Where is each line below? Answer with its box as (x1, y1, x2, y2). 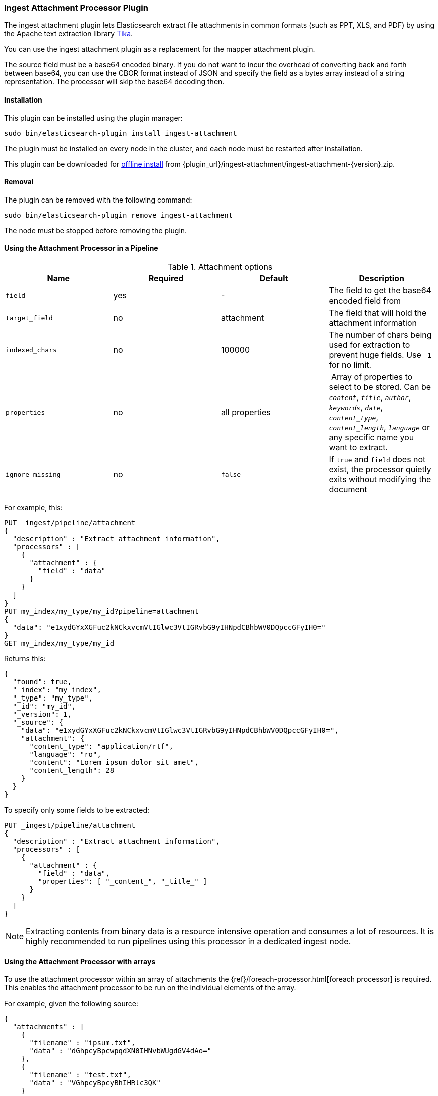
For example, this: (4, 503, 63, 512)
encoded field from (328, 295, 401, 306)
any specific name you (328, 432, 414, 443)
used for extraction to (328, 340, 410, 350)
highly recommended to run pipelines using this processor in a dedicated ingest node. (26, 936, 351, 947)
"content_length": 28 (29, 766, 115, 775)
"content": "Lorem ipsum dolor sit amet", (29, 758, 199, 767)
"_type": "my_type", (12, 694, 93, 703)
